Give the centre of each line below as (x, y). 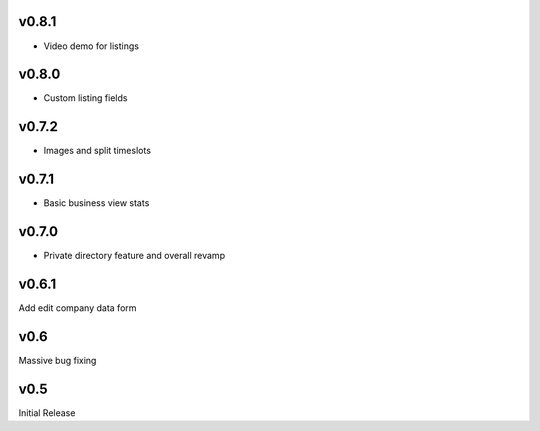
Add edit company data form (77, 308)
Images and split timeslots (97, 151)
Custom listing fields (85, 98)
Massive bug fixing (57, 360)
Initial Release (47, 412)
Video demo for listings (91, 46)
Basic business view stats (96, 203)
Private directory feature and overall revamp (134, 256)
